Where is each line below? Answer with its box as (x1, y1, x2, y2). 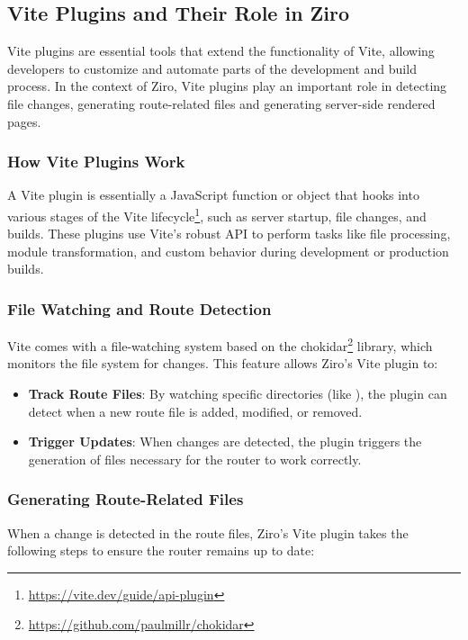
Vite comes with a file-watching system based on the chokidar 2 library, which (7, 334, 433, 355)
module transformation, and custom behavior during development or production (7, 241, 449, 260)
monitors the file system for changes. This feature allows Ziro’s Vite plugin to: (7, 354, 438, 373)
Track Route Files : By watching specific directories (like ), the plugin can (28, 384, 447, 403)
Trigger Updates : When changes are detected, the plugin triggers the (28, 432, 422, 451)
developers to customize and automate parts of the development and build (7, 59, 417, 77)
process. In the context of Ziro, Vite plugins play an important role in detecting (7, 77, 447, 95)
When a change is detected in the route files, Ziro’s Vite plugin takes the (7, 523, 409, 542)
